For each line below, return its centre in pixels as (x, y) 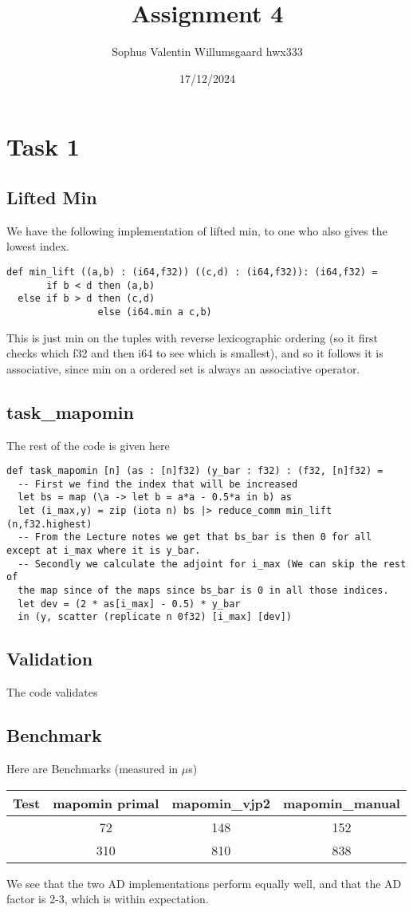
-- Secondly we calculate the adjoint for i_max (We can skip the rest (212, 564)
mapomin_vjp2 (221, 803)
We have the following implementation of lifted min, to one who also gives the (197, 230)
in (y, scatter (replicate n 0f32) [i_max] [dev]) (155, 617)
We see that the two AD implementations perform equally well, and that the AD (204, 883)
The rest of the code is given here (88, 445)
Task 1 (43, 146)
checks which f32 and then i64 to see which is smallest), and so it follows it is (195, 353)
